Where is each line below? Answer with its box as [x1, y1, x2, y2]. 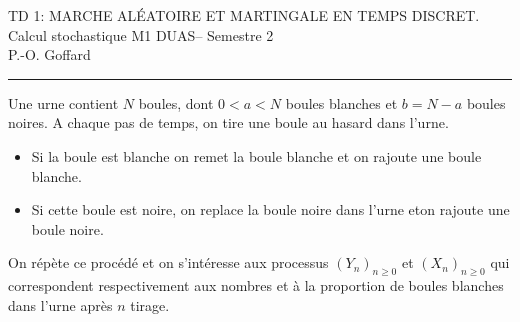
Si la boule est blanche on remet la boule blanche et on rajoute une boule [31, 145, 482, 166]
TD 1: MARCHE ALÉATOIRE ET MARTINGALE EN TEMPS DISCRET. [8, 5, 480, 25]
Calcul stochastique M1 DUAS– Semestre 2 [8, 24, 274, 45]
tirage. [130, 294, 170, 315]
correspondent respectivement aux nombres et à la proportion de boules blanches [8, 275, 504, 296]
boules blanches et [285, 92, 398, 113]
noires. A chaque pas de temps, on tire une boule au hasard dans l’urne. [8, 112, 449, 133]
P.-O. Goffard [8, 44, 91, 65]
